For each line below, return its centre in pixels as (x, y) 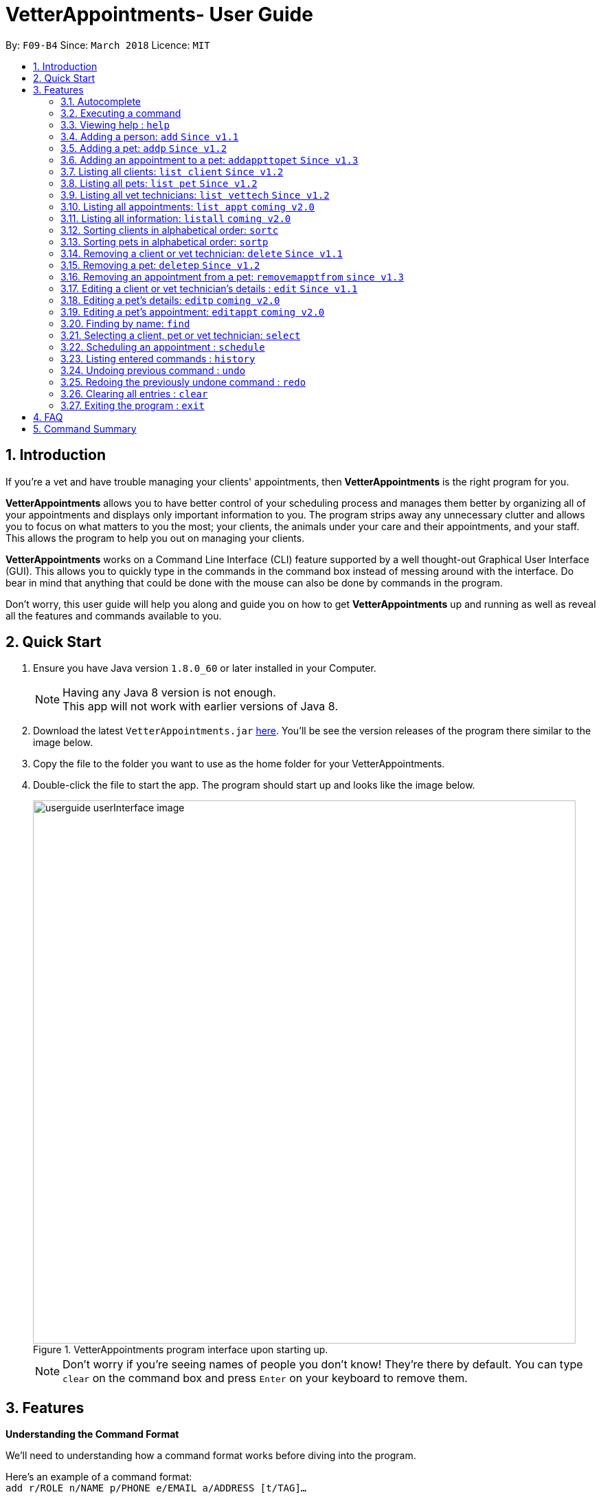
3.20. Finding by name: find (125, 323)
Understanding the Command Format (92, 1434)
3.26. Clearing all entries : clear (134, 393)
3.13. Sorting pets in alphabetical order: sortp (165, 241)
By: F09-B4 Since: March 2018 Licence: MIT (108, 45)
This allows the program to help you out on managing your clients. (155, 538)
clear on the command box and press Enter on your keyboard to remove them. (265, 1378)
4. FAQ (48, 417)
